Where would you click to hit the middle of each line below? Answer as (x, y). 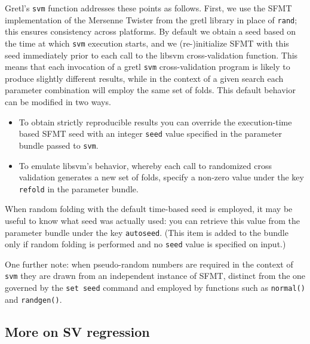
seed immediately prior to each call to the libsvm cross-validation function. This (151, 55)
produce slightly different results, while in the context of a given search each (144, 78)
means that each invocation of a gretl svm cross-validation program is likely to (148, 67)
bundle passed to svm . (59, 145)
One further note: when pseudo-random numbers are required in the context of (149, 264)
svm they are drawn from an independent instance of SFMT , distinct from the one (155, 276)
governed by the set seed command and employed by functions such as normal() (155, 288)
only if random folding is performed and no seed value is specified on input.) (145, 244)
